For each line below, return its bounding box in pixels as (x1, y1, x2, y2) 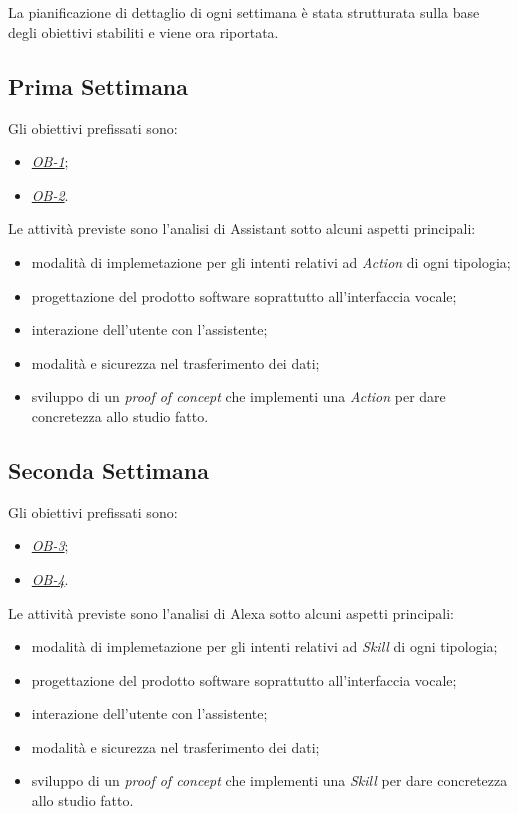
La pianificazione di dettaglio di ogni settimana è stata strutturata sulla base (8, 2, 480, 23)
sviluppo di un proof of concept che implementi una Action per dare (31, 386, 446, 407)
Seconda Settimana (8, 454, 209, 485)
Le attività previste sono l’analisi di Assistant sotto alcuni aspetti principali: (8, 218, 476, 239)
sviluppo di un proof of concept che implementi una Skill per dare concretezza (31, 770, 508, 791)
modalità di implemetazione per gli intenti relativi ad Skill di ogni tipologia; (31, 636, 498, 657)
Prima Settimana (8, 70, 189, 101)
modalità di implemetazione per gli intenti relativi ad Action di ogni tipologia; (31, 251, 511, 272)
